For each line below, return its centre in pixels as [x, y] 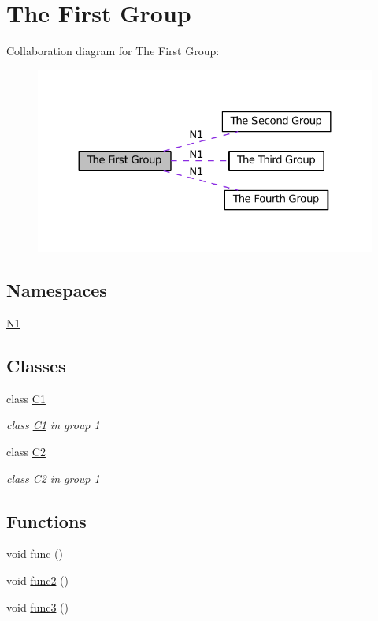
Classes [36, 366]
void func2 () [37, 580]
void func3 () [37, 606]
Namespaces [57, 290]
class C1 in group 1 [53, 425]
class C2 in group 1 [53, 478]
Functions [46, 520]
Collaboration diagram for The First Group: [113, 51]
